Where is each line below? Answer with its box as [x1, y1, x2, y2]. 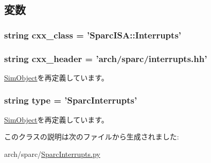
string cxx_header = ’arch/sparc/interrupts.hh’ [4, 52, 207, 65]
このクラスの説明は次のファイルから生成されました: [4, 131, 179, 142]
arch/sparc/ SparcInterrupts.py [4, 148, 100, 159]
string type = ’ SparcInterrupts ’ [4, 94, 137, 107]
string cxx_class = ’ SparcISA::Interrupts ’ [4, 28, 182, 41]
